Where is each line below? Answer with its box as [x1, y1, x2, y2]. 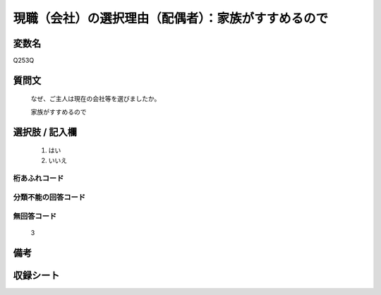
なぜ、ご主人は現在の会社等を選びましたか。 [30, 95, 161, 103]
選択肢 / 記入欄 [13, 126, 78, 138]
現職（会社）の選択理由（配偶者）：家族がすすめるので [13, 11, 329, 26]
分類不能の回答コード [13, 192, 86, 202]
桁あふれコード [13, 174, 64, 183]
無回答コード [13, 211, 57, 221]
